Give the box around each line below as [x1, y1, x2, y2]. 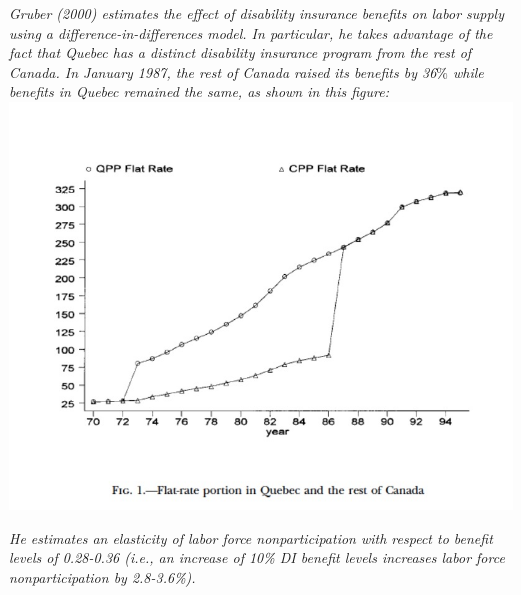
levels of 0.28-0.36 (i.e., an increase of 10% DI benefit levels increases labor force [9, 547, 505, 568]
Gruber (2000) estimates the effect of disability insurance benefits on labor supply [9, 3, 504, 23]
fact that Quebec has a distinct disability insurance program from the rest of [9, 42, 472, 63]
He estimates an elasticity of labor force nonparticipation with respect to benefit [9, 527, 493, 548]
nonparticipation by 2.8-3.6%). [9, 566, 196, 587]
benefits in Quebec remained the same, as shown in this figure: [9, 81, 390, 102]
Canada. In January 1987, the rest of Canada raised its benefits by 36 [9, 61, 437, 82]
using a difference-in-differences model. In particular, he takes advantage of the [9, 22, 493, 43]
